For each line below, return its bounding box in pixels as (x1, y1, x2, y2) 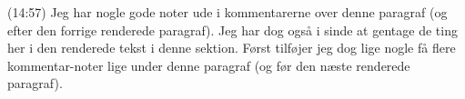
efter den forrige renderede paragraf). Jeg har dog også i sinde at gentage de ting (7, 20, 458, 39)
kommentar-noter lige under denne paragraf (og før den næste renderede (7, 55, 410, 74)
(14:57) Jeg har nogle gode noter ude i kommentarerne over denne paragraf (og (7, 3, 448, 21)
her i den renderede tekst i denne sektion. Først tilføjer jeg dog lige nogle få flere (7, 38, 456, 57)
